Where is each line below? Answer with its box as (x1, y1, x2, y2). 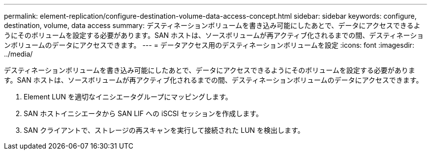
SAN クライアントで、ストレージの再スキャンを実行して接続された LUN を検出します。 (24, 126, 305, 134)
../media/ (4, 50, 33, 58)
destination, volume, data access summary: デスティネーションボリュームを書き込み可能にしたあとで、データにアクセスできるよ (4, 21, 421, 30)
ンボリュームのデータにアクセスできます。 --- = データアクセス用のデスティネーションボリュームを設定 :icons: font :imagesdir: (4, 41, 414, 49)
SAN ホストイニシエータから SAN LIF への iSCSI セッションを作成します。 (24, 109, 263, 118)
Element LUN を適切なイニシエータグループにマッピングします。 (24, 92, 232, 101)
